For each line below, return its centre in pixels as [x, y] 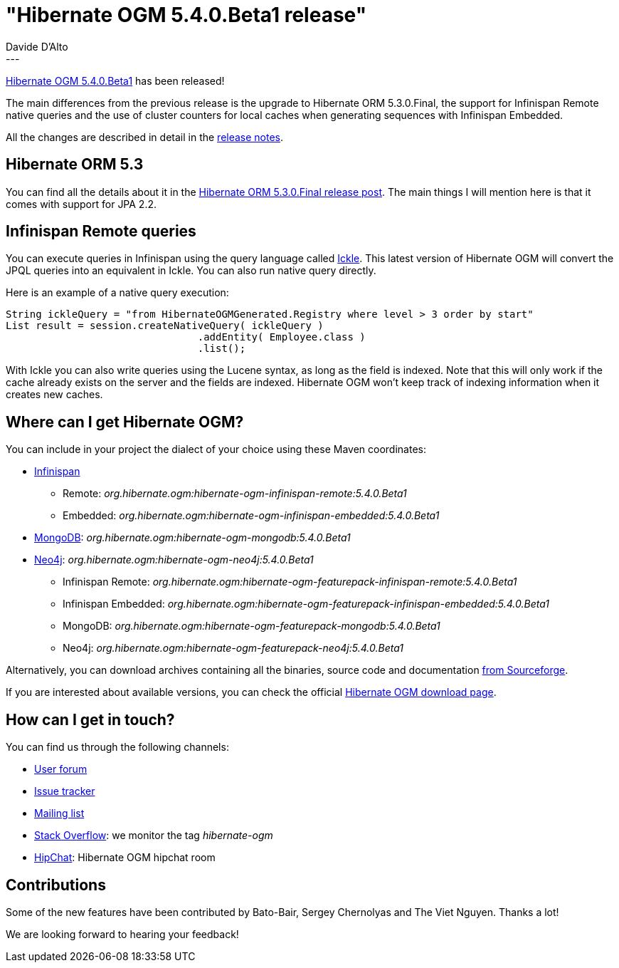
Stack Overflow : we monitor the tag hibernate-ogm [154, 836]
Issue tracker [65, 791]
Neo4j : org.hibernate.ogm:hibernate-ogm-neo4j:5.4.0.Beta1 [174, 560]
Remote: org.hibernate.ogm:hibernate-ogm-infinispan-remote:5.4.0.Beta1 [235, 494]
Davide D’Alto [37, 46]
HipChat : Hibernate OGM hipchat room [125, 858]
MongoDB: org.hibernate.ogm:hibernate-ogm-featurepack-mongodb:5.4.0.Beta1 [252, 626]
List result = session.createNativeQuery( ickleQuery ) [165, 326]
